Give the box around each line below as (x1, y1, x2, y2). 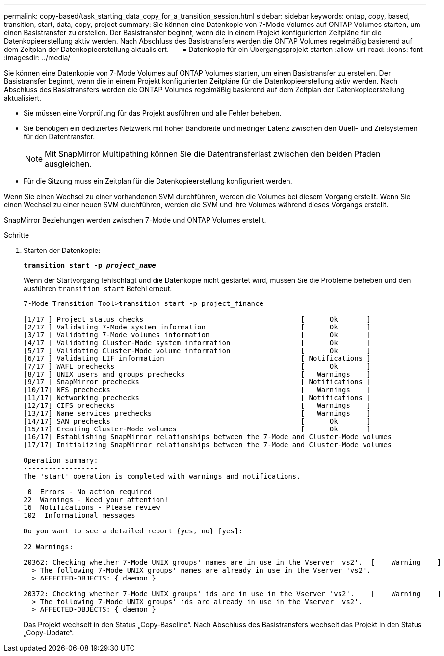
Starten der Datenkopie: (24, 246, 101, 254)
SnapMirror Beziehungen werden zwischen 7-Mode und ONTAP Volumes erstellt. (4, 216, 266, 224)
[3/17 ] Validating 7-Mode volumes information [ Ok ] (24, 331, 371, 339)
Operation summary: (24, 456, 98, 464)
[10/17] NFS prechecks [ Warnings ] (24, 386, 371, 394)
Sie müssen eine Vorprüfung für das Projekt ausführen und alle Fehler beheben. (24, 109, 282, 117)
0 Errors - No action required (27, 488, 152, 496)
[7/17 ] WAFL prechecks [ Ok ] (24, 362, 371, 370)
